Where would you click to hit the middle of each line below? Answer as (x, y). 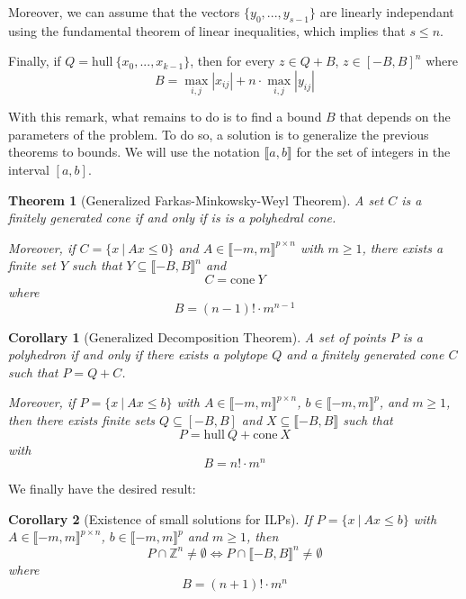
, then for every (233, 61)
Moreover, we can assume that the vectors (124, 12)
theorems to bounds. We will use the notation (134, 152)
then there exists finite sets (82, 420)
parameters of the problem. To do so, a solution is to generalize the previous (219, 134)
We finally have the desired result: (102, 489)
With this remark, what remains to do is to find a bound (165, 117)
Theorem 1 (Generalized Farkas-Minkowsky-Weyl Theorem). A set (196, 200)
